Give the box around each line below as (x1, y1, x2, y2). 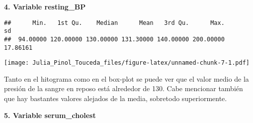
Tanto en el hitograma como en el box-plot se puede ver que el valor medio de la (4, 73, 249, 84)
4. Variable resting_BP (4, 1, 86, 11)
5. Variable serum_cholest (4, 110, 96, 120)
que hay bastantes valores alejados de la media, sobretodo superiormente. (4, 93, 227, 104)
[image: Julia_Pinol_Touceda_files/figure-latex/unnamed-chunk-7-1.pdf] (4, 59, 250, 67)
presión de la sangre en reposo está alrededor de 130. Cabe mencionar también (4, 83, 243, 94)
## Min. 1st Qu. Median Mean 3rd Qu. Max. (4, 19, 225, 26)
